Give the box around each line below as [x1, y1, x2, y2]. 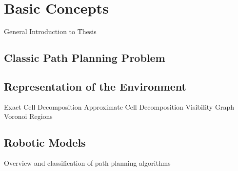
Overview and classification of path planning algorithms [4, 158, 171, 168]
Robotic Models [4, 135, 86, 150]
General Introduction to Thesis [4, 26, 97, 37]
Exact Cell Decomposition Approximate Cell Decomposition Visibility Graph [4, 101, 234, 112]
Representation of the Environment [4, 78, 186, 94]
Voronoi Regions [4, 111, 53, 121]
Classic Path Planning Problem [4, 50, 165, 65]
